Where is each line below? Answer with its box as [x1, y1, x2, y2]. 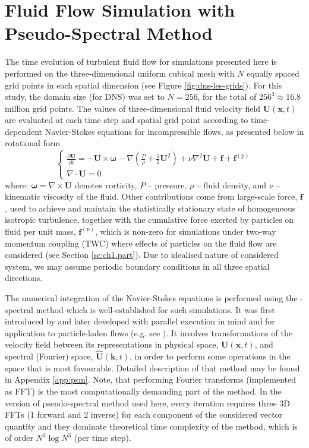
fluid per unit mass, [5, 225, 76, 237]
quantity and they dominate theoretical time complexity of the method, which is [5, 419, 298, 432]
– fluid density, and [196, 178, 267, 191]
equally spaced [247, 67, 299, 79]
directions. [5, 272, 43, 284]
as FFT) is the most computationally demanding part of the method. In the [5, 384, 282, 397]
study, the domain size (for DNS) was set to [5, 90, 165, 103]
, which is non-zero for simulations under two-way [95, 225, 276, 237]
